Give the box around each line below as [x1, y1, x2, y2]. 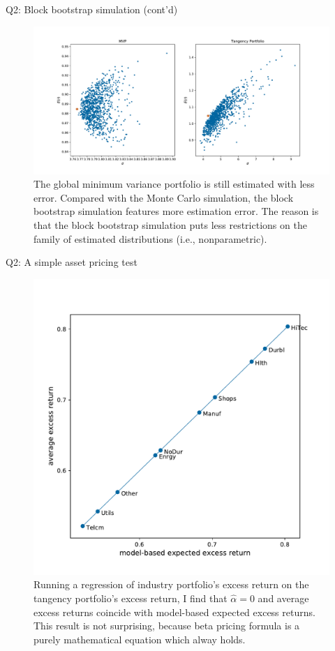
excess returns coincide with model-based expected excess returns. [33, 604, 315, 619]
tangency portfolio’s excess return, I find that [33, 590, 228, 605]
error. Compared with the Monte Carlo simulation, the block [33, 190, 294, 204]
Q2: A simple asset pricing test [6, 255, 137, 269]
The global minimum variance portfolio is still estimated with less [33, 177, 315, 191]
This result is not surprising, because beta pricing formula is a [33, 618, 300, 633]
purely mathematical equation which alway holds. [33, 631, 246, 646]
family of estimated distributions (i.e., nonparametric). [33, 231, 267, 246]
